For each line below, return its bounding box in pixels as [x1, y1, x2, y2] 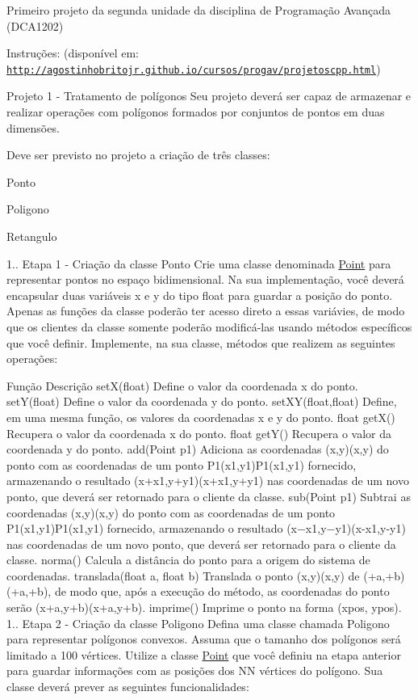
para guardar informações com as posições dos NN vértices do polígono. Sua [6, 662, 383, 679]
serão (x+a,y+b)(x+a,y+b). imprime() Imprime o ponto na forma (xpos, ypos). [6, 599, 402, 616]
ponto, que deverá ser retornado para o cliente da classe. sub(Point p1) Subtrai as [6, 487, 411, 504]
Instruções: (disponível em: [6, 44, 139, 61]
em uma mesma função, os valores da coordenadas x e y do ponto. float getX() [6, 408, 395, 425]
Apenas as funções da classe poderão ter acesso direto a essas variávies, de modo [6, 302, 405, 319]
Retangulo [6, 228, 57, 244]
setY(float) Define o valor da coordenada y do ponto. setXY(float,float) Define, [6, 393, 397, 410]
